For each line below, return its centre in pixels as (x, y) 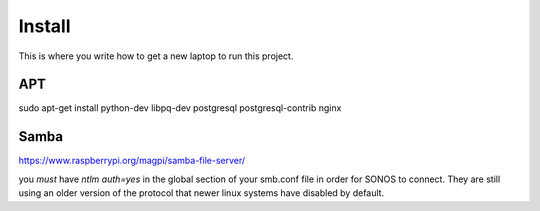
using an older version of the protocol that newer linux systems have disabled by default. (201, 193)
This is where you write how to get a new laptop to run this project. (156, 56)
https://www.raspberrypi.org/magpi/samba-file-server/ (132, 161)
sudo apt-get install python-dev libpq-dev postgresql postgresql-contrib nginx (180, 108)
